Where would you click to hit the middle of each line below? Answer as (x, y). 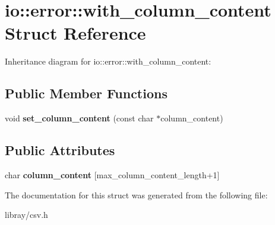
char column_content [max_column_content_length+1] (112, 174)
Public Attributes (60, 150)
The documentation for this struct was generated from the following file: (136, 195)
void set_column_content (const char (79, 118)
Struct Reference (75, 33)
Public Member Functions (86, 93)
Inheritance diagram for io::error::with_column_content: (108, 61)
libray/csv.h (26, 215)
